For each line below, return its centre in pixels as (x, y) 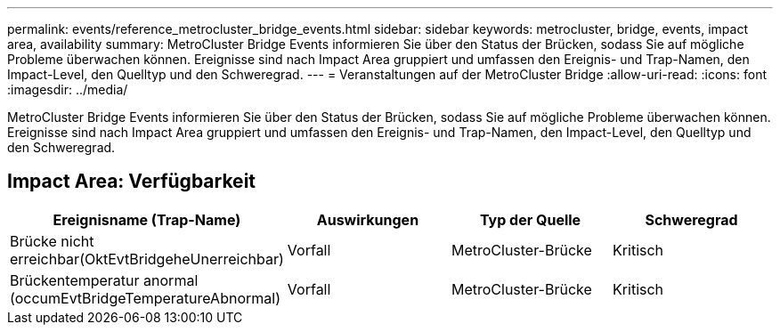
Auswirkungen (368, 219)
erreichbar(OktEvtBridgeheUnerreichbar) (147, 259)
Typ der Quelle (530, 219)
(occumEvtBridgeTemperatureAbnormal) (145, 298)
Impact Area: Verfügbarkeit (132, 182)
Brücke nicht (52, 241)
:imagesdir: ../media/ (68, 89)
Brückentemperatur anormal (104, 280)
